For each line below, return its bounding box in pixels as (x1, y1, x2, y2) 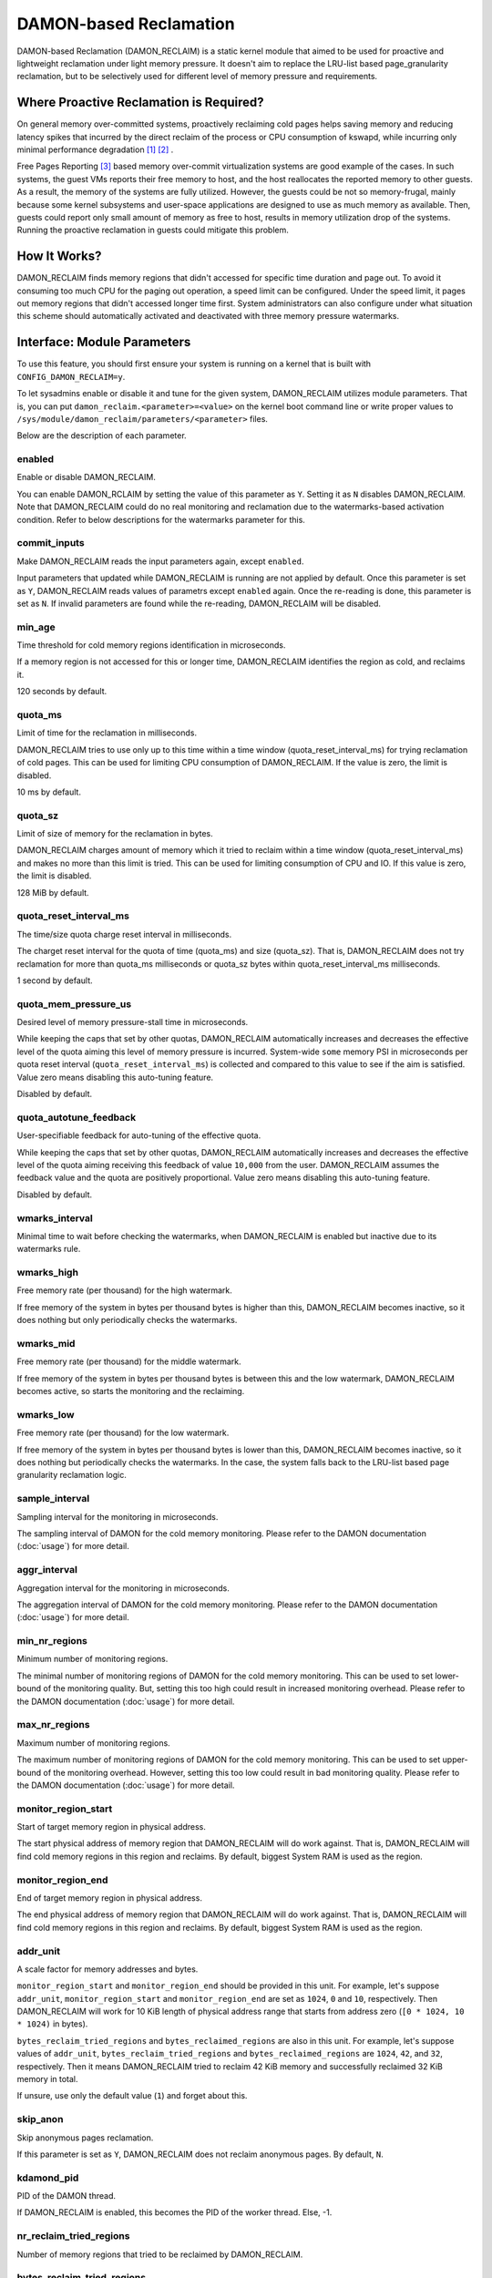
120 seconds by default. (16, 686, 108, 697)
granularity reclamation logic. (16, 1470, 127, 1481)
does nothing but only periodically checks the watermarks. (16, 1315, 238, 1326)
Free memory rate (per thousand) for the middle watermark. (16, 1356, 241, 1367)
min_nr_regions (16, 1635, 88, 1647)
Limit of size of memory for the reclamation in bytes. (16, 828, 213, 839)
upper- (442, 1754, 468, 1765)
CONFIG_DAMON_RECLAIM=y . (16, 371, 126, 382)
